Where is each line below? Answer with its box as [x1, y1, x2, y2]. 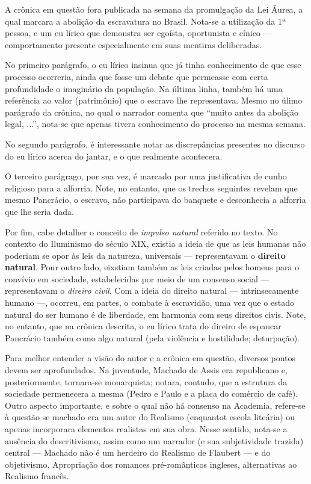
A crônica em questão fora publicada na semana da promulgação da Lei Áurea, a [5, 3, 303, 15]
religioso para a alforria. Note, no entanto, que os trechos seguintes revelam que [5, 181, 298, 194]
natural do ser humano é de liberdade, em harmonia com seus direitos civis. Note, [5, 308, 306, 320]
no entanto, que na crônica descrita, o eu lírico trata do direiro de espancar [5, 320, 282, 332]
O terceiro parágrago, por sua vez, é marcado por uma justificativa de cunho [5, 170, 287, 182]
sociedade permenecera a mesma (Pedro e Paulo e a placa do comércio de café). [5, 387, 298, 400]
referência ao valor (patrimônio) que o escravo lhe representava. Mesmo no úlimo [5, 94, 303, 107]
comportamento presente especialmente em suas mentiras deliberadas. [5, 38, 262, 51]
